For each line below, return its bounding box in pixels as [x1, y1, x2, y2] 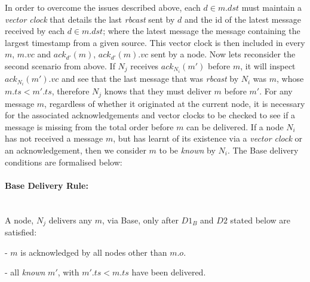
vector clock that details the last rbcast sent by [5, 13, 175, 25]
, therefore [51, 85, 90, 97]
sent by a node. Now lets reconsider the [151, 48, 296, 60]
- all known [5, 266, 45, 278]
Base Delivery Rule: [5, 179, 88, 191]
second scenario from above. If [5, 59, 115, 72]
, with [57, 266, 79, 278]
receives [130, 59, 159, 72]
